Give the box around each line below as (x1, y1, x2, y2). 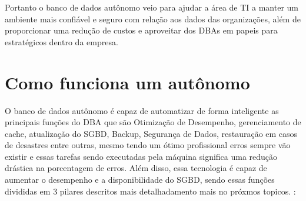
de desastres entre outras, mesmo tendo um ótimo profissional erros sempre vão (5, 139, 291, 151)
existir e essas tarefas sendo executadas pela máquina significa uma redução (5, 150, 278, 162)
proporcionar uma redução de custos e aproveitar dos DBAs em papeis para (5, 24, 278, 36)
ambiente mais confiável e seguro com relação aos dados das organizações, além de (5, 12, 301, 25)
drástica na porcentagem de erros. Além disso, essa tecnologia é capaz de (5, 162, 267, 174)
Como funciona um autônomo (5, 70, 250, 94)
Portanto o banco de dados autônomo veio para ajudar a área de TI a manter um (5, 1, 299, 13)
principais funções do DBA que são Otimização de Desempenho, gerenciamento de (5, 116, 301, 128)
